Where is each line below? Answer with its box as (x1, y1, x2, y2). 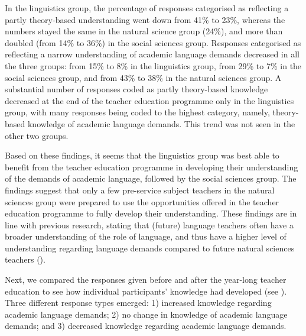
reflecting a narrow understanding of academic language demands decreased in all (5, 48, 300, 60)
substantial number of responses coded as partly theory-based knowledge (5, 83, 268, 95)
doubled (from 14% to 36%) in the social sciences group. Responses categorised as (5, 36, 301, 49)
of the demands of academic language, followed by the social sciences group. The (5, 172, 297, 185)
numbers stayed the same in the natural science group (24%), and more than (5, 25, 283, 37)
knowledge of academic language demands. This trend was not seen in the (27, 117, 295, 130)
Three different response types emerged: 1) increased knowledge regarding (5, 296, 272, 309)
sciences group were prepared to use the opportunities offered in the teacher (5, 195, 279, 208)
